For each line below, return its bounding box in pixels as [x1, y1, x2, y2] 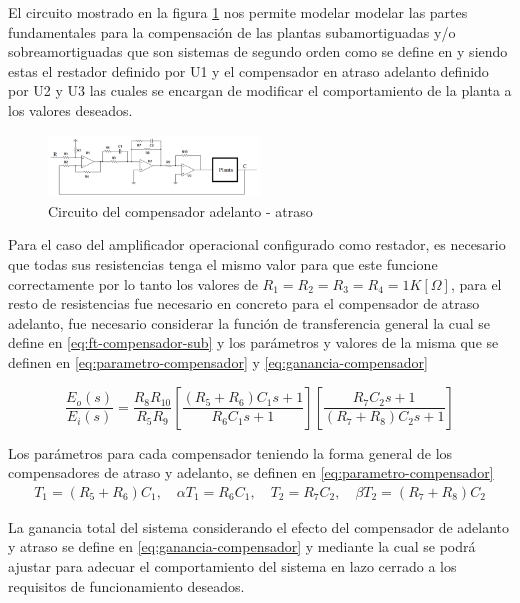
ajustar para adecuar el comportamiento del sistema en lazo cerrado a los [8, 555, 457, 576]
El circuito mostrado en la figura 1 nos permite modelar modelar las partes [8, 2, 468, 22]
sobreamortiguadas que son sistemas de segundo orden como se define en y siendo [8, 41, 508, 62]
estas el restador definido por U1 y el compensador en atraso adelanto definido [8, 60, 489, 81]
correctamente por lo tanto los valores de [8, 273, 258, 294]
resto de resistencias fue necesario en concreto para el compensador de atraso [8, 293, 480, 314]
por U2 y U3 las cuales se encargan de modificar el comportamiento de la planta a [8, 80, 512, 101]
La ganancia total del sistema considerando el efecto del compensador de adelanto [8, 516, 510, 537]
